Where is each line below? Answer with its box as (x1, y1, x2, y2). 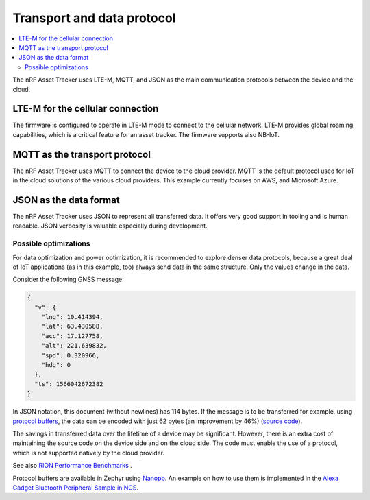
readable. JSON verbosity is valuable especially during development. (12, 222, 208, 230)
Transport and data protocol (12, 10, 176, 25)
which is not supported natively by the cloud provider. (12, 449, 164, 457)
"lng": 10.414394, (41, 313, 103, 321)
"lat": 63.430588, (41, 322, 103, 331)
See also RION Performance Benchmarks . (12, 462, 133, 470)
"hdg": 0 (41, 361, 71, 369)
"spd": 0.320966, (41, 351, 100, 359)
